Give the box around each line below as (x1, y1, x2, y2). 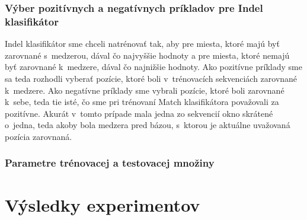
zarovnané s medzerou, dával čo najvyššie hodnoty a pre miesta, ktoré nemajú (5, 49, 290, 61)
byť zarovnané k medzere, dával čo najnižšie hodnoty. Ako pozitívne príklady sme (5, 60, 302, 73)
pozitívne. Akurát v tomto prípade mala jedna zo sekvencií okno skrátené (5, 107, 273, 119)
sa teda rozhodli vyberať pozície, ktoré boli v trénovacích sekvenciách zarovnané (5, 72, 298, 84)
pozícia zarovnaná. (5, 130, 72, 142)
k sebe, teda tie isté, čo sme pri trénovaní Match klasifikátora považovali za (5, 95, 279, 108)
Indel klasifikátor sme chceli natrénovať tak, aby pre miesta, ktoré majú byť (5, 37, 280, 50)
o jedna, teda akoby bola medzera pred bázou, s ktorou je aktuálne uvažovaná (5, 119, 290, 131)
